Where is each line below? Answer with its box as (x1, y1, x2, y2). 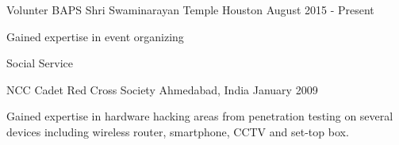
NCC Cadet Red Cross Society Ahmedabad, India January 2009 (6, 81, 318, 97)
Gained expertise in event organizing (6, 28, 184, 44)
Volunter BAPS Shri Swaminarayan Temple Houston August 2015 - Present (6, 2, 374, 17)
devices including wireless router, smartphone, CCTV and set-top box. (6, 123, 349, 139)
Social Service (6, 55, 74, 71)
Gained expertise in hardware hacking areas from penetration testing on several (6, 108, 393, 124)
